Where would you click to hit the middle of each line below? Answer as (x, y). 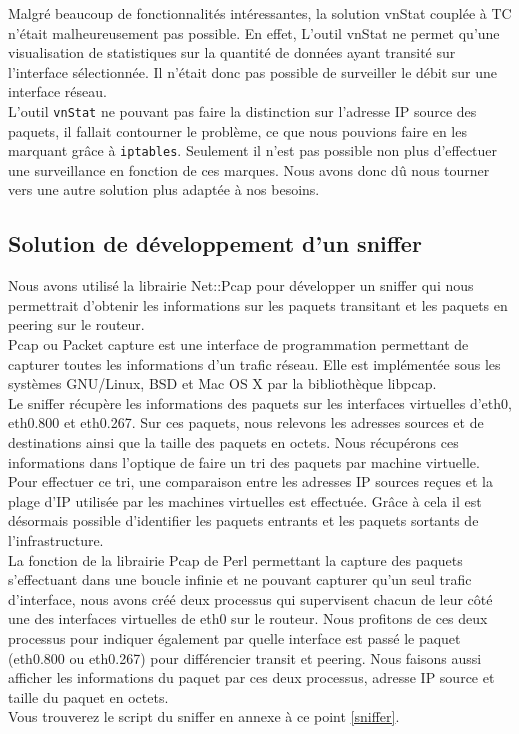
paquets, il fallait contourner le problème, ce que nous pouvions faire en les (237, 130)
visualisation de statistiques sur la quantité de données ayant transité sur (232, 52)
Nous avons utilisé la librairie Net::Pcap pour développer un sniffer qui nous (241, 285)
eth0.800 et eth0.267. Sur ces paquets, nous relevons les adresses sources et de (246, 422)
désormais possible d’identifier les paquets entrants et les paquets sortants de (243, 520)
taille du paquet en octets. (88, 696)
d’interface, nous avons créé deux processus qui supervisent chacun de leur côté (250, 598)
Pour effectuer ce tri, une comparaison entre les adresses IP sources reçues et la (250, 481)
